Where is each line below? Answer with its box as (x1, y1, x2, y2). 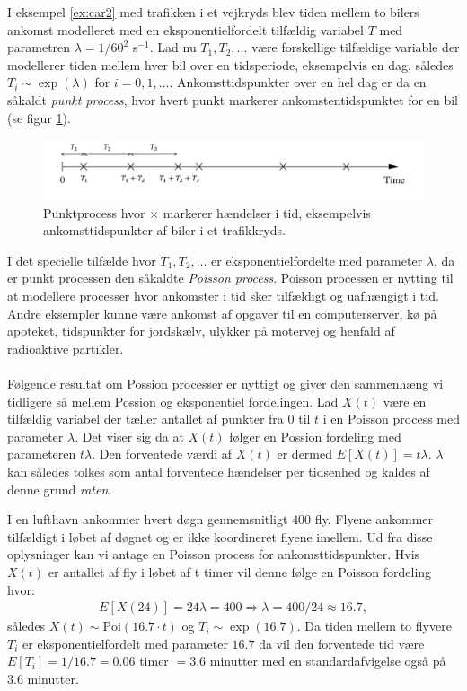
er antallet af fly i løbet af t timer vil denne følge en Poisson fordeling (48, 562, 432, 581)
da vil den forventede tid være (259, 634, 425, 652)
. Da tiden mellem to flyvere (296, 617, 452, 635)
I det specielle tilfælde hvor (7, 250, 156, 269)
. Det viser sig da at (75, 426, 184, 445)
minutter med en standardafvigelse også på (209, 652, 446, 670)
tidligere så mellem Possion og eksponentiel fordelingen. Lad (7, 391, 339, 410)
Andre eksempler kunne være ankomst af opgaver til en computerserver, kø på (7, 303, 437, 322)
